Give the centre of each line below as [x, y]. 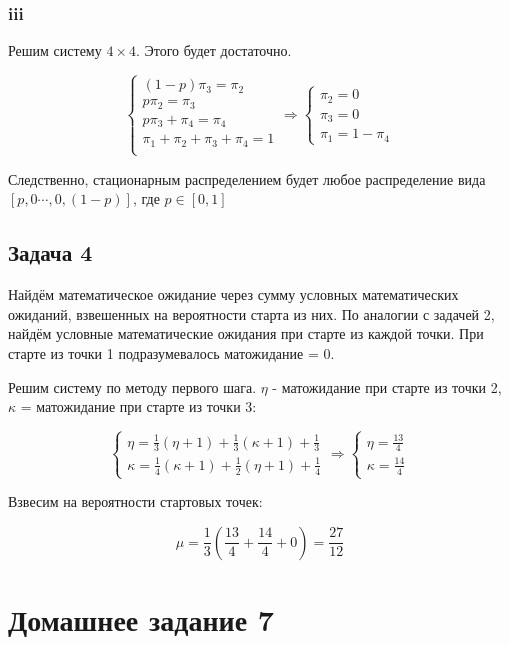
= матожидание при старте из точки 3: [138, 406]
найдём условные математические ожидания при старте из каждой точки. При [246, 333]
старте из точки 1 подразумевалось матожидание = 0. [171, 353]
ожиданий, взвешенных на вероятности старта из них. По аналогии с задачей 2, [251, 313]
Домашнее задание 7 [141, 618]
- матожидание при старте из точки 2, [387, 386]
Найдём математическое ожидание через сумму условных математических [233, 294]
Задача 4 [50, 252]
